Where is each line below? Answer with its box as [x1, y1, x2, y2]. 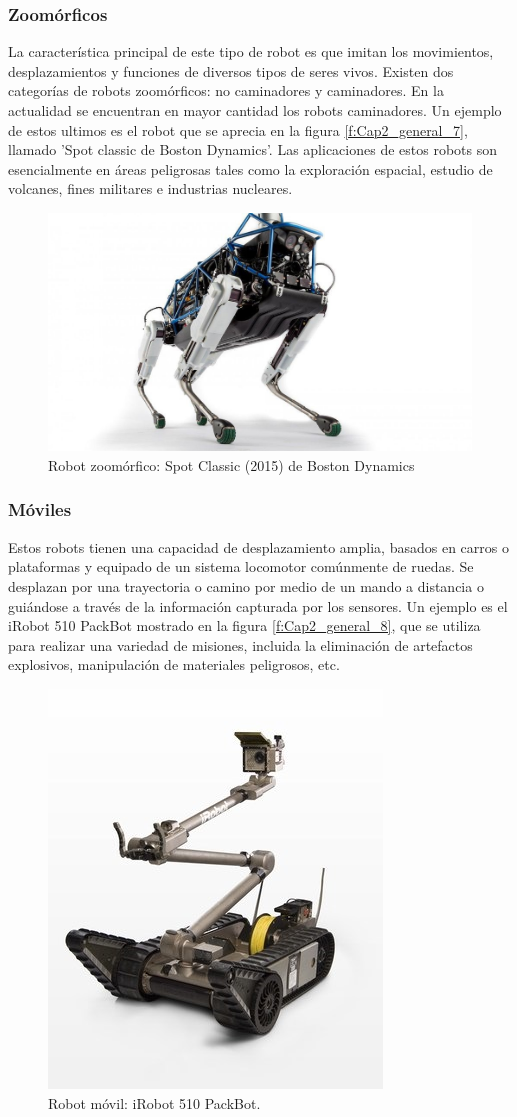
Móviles [8, 497, 72, 522]
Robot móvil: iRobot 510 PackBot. [48, 1092, 261, 1113]
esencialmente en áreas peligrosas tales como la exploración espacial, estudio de [8, 158, 493, 179]
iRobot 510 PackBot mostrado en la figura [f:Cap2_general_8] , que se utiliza [8, 615, 481, 636]
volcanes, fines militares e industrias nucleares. [8, 178, 293, 199]
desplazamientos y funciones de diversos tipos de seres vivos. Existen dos [8, 60, 454, 81]
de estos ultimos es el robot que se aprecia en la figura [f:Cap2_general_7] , [8, 119, 468, 140]
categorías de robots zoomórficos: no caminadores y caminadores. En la [8, 80, 444, 101]
